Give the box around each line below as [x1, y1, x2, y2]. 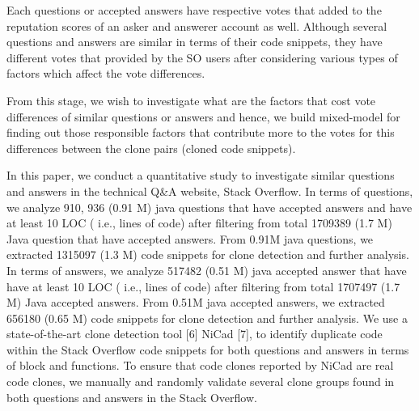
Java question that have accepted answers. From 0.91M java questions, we [6, 230, 374, 247]
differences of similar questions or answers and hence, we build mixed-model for [6, 108, 400, 125]
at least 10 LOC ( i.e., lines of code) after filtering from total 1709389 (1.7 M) [6, 214, 392, 231]
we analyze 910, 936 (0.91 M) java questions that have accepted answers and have [6, 198, 413, 215]
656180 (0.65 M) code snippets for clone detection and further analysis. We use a [6, 309, 408, 326]
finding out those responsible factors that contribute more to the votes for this [6, 124, 395, 141]
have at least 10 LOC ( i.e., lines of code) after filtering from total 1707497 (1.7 [6, 278, 400, 294]
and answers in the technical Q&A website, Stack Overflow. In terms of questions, [6, 182, 413, 199]
